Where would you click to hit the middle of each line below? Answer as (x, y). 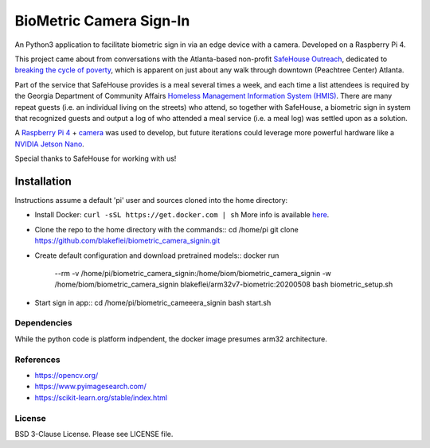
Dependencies (44, 323)
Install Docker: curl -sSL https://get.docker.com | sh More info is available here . (182, 215)
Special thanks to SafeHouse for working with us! (96, 158)
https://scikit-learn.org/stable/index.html (101, 397)
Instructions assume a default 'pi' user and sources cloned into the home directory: (151, 200)
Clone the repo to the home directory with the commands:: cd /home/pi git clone (166, 229)
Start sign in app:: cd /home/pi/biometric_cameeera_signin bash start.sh (153, 302)
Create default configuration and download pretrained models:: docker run (157, 255)
